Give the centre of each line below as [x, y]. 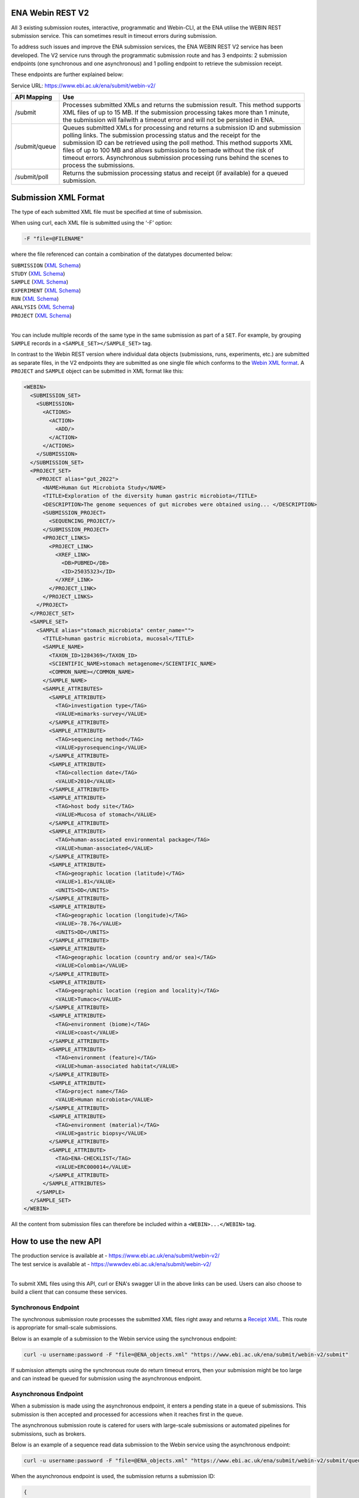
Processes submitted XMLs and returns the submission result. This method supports [182, 105]
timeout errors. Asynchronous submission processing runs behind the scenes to [176, 158]
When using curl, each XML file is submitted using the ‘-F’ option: [92, 223]
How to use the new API [56, 1241]
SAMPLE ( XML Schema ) [40, 282]
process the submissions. [98, 165]
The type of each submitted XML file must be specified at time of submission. [107, 212]
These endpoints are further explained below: [67, 74]
